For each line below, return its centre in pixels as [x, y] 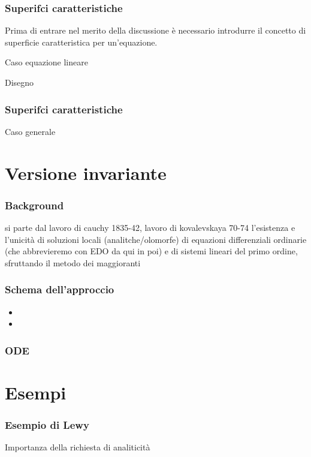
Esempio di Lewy [47, 424]
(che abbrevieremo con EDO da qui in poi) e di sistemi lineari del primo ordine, [151, 251]
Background [34, 205]
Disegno [19, 82]
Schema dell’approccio [60, 289]
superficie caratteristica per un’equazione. [81, 42]
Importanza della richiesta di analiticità [78, 447]
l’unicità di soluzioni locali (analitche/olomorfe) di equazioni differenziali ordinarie [156, 239]
